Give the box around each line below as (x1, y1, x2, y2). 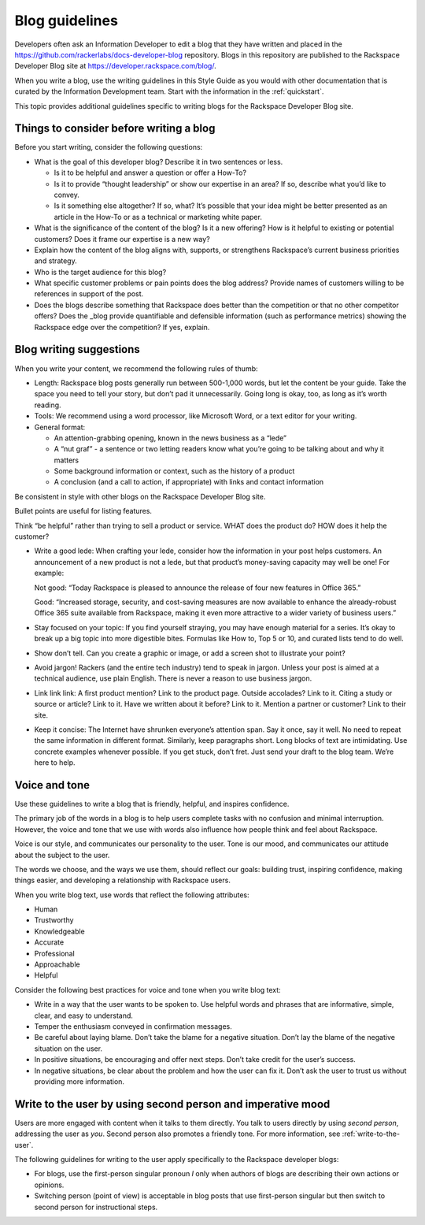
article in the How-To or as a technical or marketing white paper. (54, 212, 263, 221)
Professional (34, 948, 75, 958)
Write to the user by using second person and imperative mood (14, 1097, 331, 1111)
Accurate (34, 937, 65, 947)
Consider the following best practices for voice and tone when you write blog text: (14, 985, 281, 994)
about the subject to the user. (14, 850, 110, 859)
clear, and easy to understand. (34, 1011, 134, 1020)
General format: (34, 422, 86, 432)
